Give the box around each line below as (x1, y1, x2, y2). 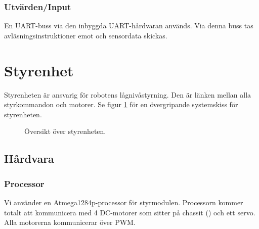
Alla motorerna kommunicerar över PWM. (4, 217, 136, 227)
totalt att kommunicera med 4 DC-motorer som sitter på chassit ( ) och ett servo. (4, 207, 255, 217)
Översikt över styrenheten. (24, 126, 106, 136)
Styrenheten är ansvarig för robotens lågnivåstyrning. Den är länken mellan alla (4, 89, 251, 100)
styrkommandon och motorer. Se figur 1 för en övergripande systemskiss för (4, 99, 238, 110)
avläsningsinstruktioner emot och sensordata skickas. (4, 30, 167, 40)
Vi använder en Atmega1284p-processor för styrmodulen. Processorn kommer (4, 197, 243, 207)
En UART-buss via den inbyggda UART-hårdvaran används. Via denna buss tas (4, 20, 253, 31)
